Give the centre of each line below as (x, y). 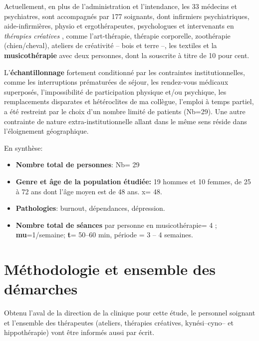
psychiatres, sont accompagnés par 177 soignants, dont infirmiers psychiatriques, (127, 16)
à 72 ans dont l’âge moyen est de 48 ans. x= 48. (89, 191)
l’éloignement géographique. (46, 131)
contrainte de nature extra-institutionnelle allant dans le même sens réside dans (126, 121)
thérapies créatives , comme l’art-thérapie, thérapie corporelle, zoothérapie (117, 35)
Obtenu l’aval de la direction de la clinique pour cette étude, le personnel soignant (130, 313)
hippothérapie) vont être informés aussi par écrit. (79, 332)
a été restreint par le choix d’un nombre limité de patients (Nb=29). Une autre (125, 111)
